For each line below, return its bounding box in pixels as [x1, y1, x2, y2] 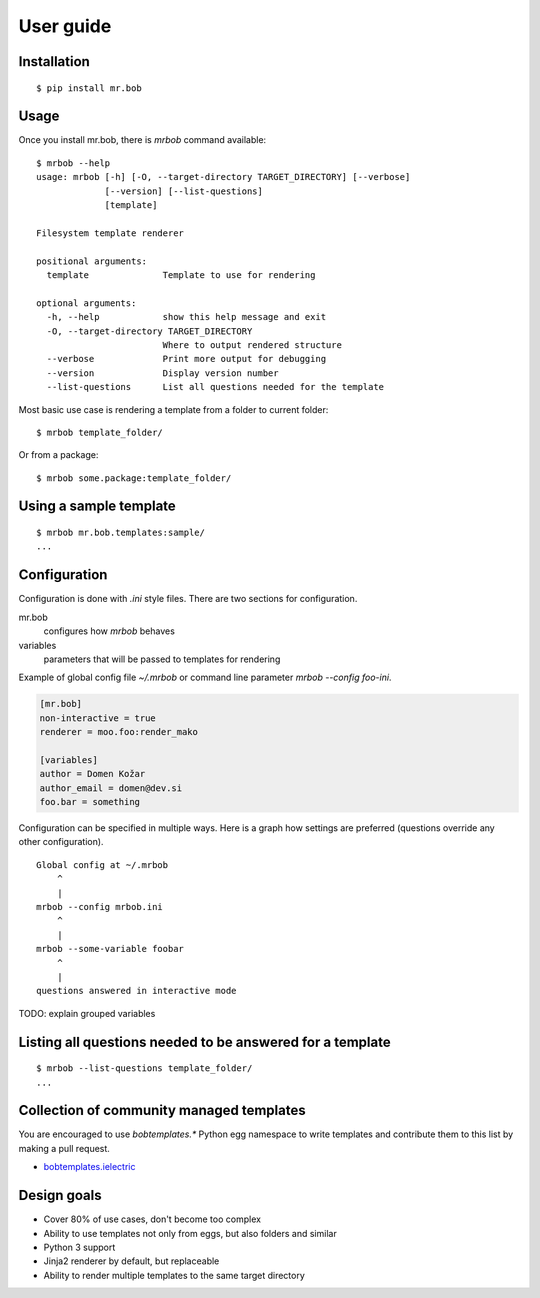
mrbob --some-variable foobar [36, 943, 185, 955]
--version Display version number [46, 367, 279, 379]
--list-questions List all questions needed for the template [46, 381, 385, 393]
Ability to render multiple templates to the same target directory [43, 1269, 305, 1281]
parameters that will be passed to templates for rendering [43, 653, 281, 665]
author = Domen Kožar [39, 768, 146, 780]
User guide [18, 15, 112, 37]
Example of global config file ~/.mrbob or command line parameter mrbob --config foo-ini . [18, 671, 392, 684]
